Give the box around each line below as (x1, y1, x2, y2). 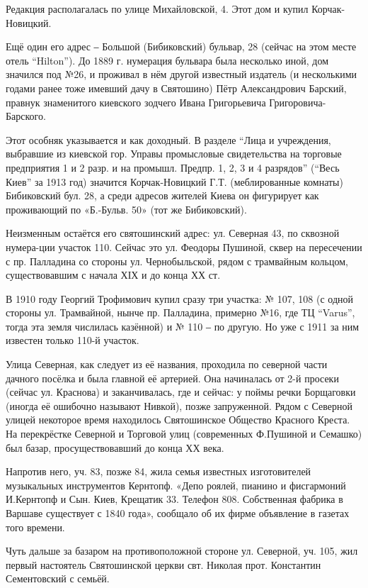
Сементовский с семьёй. (6, 571, 110, 586)
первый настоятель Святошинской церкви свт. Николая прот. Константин (6, 557, 321, 572)
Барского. (6, 109, 46, 123)
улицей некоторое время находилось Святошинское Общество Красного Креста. (6, 412, 350, 427)
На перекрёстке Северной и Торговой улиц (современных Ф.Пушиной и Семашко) (6, 426, 362, 441)
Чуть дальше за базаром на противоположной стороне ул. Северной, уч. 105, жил (6, 543, 358, 558)
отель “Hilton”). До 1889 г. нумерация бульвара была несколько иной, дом (6, 52, 329, 67)
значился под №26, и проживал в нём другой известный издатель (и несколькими (6, 67, 357, 82)
